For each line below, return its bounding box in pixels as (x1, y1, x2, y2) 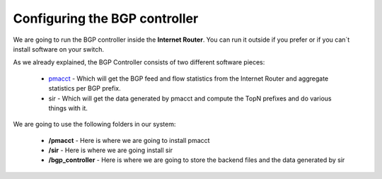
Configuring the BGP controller (13, 11, 199, 26)
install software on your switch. (13, 45, 105, 53)
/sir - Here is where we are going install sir (48, 146, 173, 155)
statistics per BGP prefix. (48, 84, 122, 93)
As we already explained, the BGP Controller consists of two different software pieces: (13, 58, 265, 67)
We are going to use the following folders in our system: (13, 120, 176, 129)
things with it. (48, 103, 88, 112)
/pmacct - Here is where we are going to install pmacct (48, 136, 210, 144)
